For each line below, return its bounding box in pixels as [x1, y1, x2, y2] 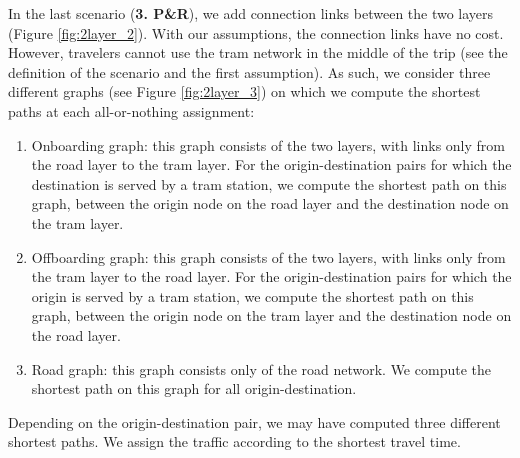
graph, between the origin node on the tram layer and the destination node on [31, 305, 512, 326]
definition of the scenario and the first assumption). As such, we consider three [8, 61, 491, 82]
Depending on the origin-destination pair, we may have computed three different [8, 411, 501, 432]
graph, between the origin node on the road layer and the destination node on [31, 193, 509, 214]
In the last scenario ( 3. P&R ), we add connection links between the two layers [8, 3, 494, 23]
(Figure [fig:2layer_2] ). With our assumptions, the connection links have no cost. [8, 22, 504, 43]
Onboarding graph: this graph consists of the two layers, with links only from [31, 134, 505, 155]
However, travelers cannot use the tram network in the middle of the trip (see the [8, 42, 508, 63]
